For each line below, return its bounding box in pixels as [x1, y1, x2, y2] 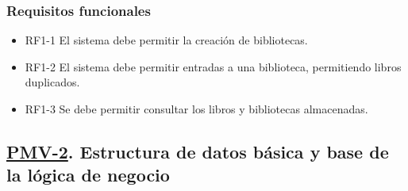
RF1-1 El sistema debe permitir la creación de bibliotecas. [25, 32, 308, 48]
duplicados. [25, 74, 80, 90]
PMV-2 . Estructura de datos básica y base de [6, 139, 389, 163]
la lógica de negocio [6, 162, 170, 187]
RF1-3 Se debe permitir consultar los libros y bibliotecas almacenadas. [25, 101, 368, 117]
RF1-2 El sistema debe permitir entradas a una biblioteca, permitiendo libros [25, 58, 402, 74]
